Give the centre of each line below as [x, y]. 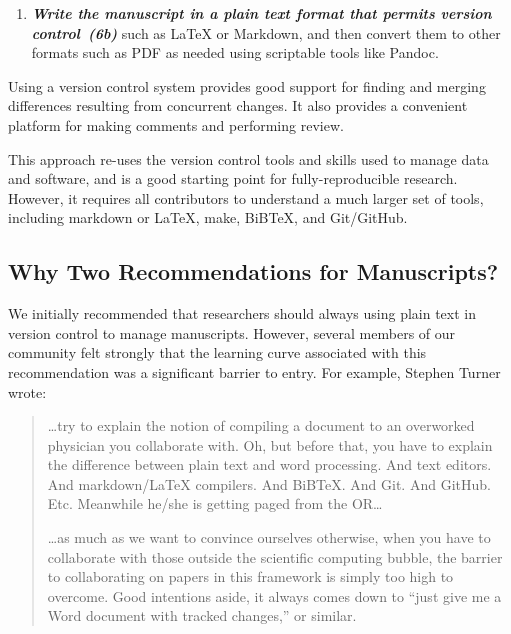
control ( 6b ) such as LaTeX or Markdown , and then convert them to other [266, 32]
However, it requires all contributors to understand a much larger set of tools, [246, 197]
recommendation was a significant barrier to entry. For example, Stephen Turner [254, 371]
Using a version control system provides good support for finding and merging [247, 85]
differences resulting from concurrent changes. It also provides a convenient [238, 105]
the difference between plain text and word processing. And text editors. [269, 464]
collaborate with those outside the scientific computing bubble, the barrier [275, 556]
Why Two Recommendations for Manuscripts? [253, 271]
